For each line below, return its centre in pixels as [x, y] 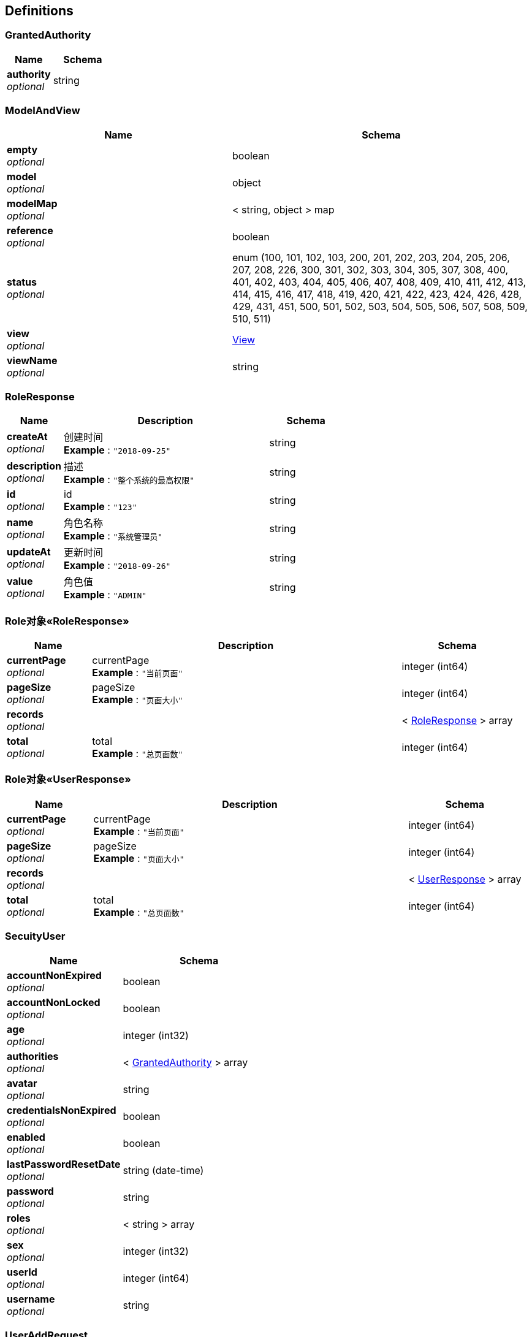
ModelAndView [43, 111]
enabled [26, 1137]
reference [30, 230]
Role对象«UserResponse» [68, 779]
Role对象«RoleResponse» [67, 621]
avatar [22, 1083]
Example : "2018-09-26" [117, 566]
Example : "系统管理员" [113, 536]
